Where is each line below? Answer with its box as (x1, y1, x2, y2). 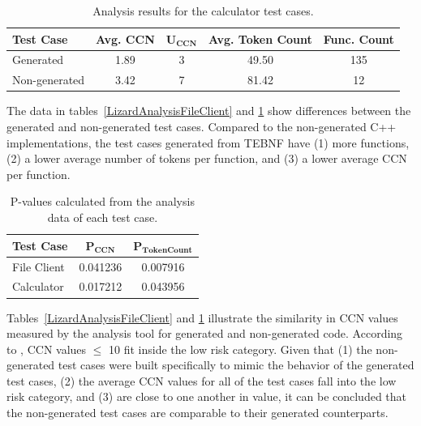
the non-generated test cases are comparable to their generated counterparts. (6, 404, 389, 421)
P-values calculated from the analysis (10, 193, 195, 210)
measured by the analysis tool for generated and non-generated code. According (6, 325, 403, 342)
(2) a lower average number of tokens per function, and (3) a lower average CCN (6, 150, 407, 167)
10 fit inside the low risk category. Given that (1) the (109, 340, 372, 357)
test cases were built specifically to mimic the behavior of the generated (58, 356, 415, 373)
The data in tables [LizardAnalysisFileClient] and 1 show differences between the (6, 102, 411, 119)
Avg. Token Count (208, 30, 312, 47)
